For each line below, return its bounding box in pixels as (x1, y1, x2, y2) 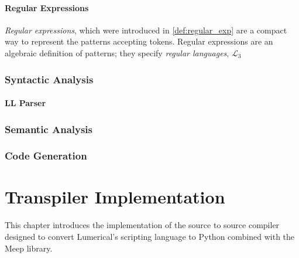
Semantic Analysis (5, 121, 93, 136)
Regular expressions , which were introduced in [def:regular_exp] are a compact (5, 23, 287, 36)
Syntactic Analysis (5, 72, 94, 86)
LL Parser (5, 97, 46, 109)
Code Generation (5, 148, 87, 163)
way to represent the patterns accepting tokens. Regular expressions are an (5, 35, 273, 47)
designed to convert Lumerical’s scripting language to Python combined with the (5, 230, 295, 243)
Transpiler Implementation (5, 185, 225, 209)
